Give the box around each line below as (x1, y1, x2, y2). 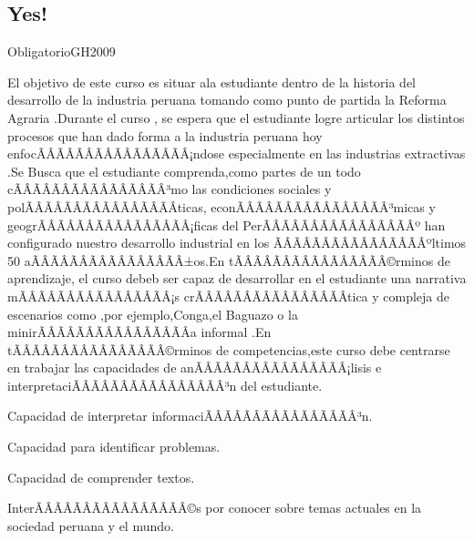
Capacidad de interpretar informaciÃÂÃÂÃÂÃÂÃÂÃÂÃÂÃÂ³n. (7, 406, 373, 425)
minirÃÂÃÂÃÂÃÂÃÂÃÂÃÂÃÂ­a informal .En (7, 322, 272, 342)
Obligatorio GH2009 (7, 42, 116, 61)
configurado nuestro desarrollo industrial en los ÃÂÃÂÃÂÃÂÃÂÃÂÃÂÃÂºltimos (7, 233, 467, 252)
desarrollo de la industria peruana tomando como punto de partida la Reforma (7, 90, 447, 109)
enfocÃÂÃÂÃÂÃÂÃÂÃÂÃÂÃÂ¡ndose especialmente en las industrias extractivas (7, 144, 466, 163)
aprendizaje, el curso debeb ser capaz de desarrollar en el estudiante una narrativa (7, 269, 467, 288)
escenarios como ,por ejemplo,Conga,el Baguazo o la (7, 304, 298, 323)
